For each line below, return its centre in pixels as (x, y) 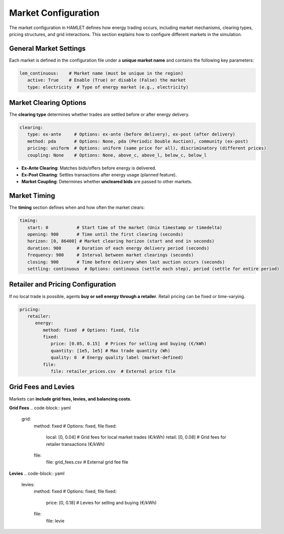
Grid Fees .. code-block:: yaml (40, 408)
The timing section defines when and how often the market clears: (77, 207)
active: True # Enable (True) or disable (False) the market (107, 80)
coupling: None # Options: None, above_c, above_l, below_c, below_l (117, 155)
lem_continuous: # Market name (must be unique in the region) (101, 73)
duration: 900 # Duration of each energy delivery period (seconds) (118, 248)
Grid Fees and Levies (42, 387)
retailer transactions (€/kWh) (75, 444)
